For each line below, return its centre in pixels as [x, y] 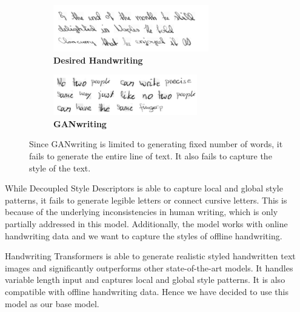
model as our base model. [52, 303]
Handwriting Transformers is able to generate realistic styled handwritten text [150, 256]
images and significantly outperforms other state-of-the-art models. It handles [149, 267]
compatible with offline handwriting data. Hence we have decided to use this [147, 291]
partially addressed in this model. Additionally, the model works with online [146, 223]
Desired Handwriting [98, 60]
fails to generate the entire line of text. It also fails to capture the [151, 155]
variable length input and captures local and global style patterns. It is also [145, 280]
